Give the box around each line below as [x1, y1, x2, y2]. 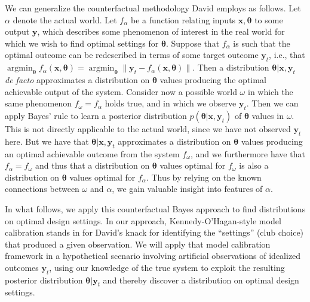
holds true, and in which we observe [105, 97, 237, 109]
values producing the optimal [159, 73, 266, 86]
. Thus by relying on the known [146, 170, 262, 183]
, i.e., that [269, 48, 305, 61]
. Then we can [246, 97, 299, 109]
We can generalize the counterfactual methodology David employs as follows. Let [5, 2, 301, 14]
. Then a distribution [192, 61, 269, 74]
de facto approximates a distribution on [5, 73, 150, 86]
